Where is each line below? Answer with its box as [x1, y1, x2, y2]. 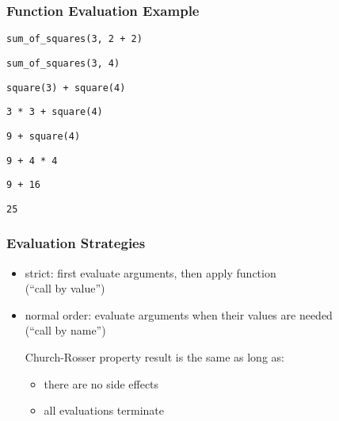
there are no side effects [44, 375, 159, 392]
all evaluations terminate [44, 402, 164, 419]
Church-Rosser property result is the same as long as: [25, 349, 284, 366]
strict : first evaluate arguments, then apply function [25, 264, 276, 281]
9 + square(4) [6, 130, 81, 142]
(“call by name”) [25, 322, 106, 339]
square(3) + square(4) [6, 82, 126, 94]
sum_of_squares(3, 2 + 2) [6, 33, 143, 45]
